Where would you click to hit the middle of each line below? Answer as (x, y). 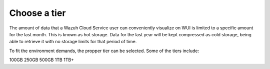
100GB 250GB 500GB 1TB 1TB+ (42, 60)
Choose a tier (37, 13)
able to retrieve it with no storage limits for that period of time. (73, 42)
